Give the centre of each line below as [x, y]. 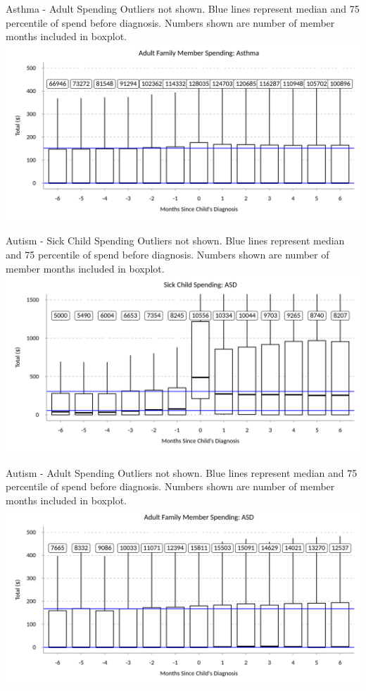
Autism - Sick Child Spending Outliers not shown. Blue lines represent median [175, 241]
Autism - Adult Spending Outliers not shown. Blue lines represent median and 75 [182, 472]
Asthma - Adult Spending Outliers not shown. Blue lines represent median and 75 [183, 8]
